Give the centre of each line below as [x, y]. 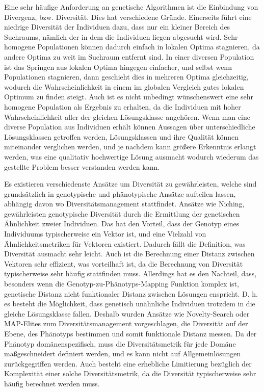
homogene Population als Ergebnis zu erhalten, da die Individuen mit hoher [123, 106]
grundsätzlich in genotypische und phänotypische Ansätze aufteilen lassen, [120, 193]
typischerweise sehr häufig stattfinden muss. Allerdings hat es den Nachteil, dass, [130, 273]
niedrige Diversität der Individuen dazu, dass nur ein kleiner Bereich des [117, 27]
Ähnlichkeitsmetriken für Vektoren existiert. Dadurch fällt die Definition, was [125, 243]
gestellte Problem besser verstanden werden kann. [82, 166]
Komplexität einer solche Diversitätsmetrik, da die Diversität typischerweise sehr [130, 373]
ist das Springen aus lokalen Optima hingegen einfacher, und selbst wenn [118, 67]
